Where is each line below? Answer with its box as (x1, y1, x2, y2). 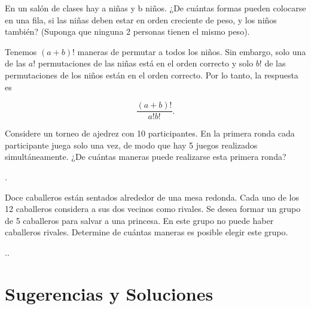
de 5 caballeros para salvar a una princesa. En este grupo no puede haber (5, 214, 274, 226)
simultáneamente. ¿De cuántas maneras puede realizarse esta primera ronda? (5, 150, 286, 163)
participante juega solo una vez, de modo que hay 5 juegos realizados (5, 138, 258, 151)
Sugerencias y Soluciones (5, 281, 214, 305)
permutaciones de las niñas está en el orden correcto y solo (38, 57, 254, 69)
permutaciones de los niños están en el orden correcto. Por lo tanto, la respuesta (5, 68, 298, 81)
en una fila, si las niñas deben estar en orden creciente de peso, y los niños (5, 13, 277, 26)
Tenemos (5, 45, 37, 57)
